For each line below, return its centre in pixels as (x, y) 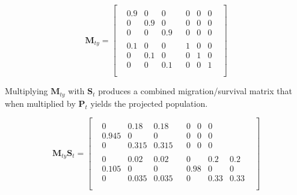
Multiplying (26, 91)
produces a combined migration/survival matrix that (195, 91)
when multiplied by (40, 103)
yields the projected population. (149, 103)
